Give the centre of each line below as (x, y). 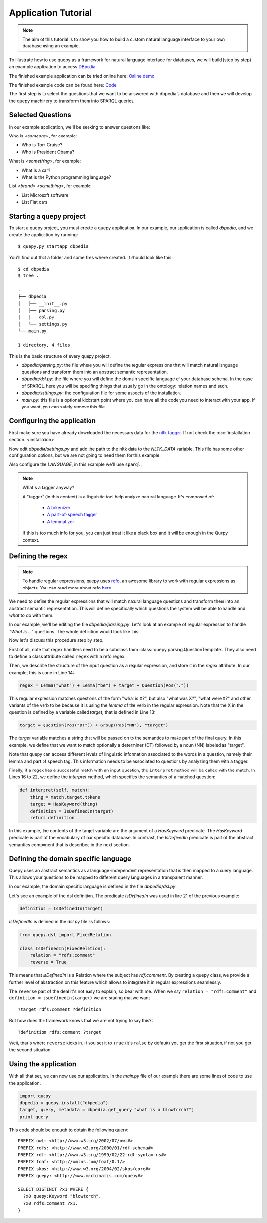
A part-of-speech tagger (72, 515)
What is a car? (36, 170)
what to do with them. (31, 615)
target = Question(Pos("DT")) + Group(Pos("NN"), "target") (94, 725)
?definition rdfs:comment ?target (60, 1032)
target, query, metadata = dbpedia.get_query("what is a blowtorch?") (107, 1110)
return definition (52, 818)
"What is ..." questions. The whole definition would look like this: (75, 631)
